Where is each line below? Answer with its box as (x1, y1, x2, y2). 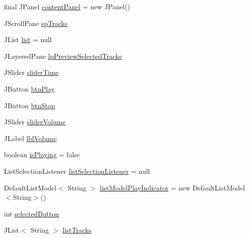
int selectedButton (4, 208, 59, 218)
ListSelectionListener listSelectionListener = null (4, 166, 150, 176)
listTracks (62, 225, 92, 235)
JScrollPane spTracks (4, 18, 68, 28)
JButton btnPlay (4, 83, 55, 94)
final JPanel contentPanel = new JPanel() (4, 1, 130, 11)
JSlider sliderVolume (4, 117, 66, 127)
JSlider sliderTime (4, 67, 59, 77)
